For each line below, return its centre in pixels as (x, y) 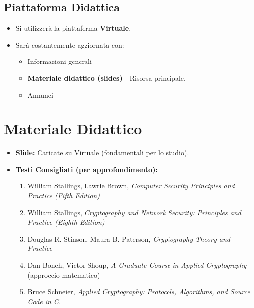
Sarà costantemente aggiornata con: (70, 44)
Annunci (40, 94)
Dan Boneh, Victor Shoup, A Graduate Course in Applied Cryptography (137, 265)
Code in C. (44, 301)
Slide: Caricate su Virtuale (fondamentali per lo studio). (102, 153)
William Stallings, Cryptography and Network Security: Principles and (134, 212)
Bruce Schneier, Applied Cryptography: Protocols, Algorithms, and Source (139, 291)
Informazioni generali (60, 61)
